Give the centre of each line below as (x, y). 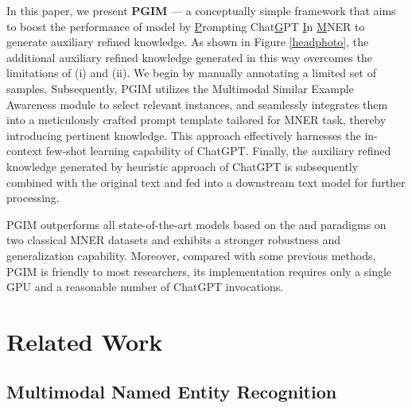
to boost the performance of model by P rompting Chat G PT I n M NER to (186, 26)
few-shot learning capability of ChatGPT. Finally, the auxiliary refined (218, 151)
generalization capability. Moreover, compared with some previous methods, (191, 255)
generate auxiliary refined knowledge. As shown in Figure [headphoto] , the (188, 42)
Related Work (85, 341)
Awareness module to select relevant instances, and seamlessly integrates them (197, 104)
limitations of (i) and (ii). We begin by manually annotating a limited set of (191, 73)
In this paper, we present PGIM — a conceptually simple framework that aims (201, 10)
